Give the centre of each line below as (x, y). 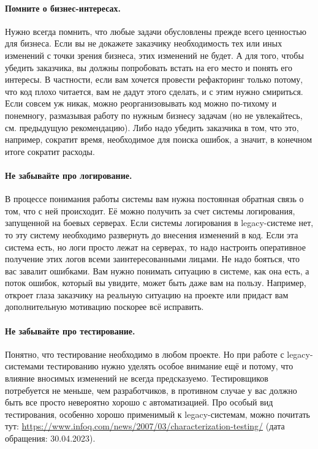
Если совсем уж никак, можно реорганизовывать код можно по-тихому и (141, 103)
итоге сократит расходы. (50, 151)
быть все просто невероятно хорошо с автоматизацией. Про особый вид (139, 402)
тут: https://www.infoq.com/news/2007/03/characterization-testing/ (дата (145, 426)
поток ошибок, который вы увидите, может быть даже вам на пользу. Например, (156, 283)
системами (25, 366)
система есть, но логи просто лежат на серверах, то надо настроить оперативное (156, 247)
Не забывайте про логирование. (69, 175)
